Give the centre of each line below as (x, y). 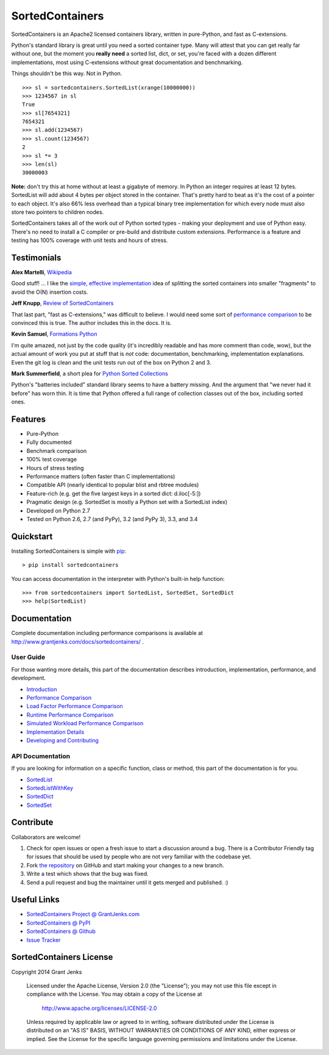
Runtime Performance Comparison (70, 715)
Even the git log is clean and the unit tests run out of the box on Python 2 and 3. (111, 362)
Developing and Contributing (62, 740)
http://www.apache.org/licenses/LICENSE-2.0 (99, 1008)
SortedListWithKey (50, 788)
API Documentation (41, 756)
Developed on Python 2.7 (58, 510)
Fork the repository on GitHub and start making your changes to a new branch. (126, 865)
